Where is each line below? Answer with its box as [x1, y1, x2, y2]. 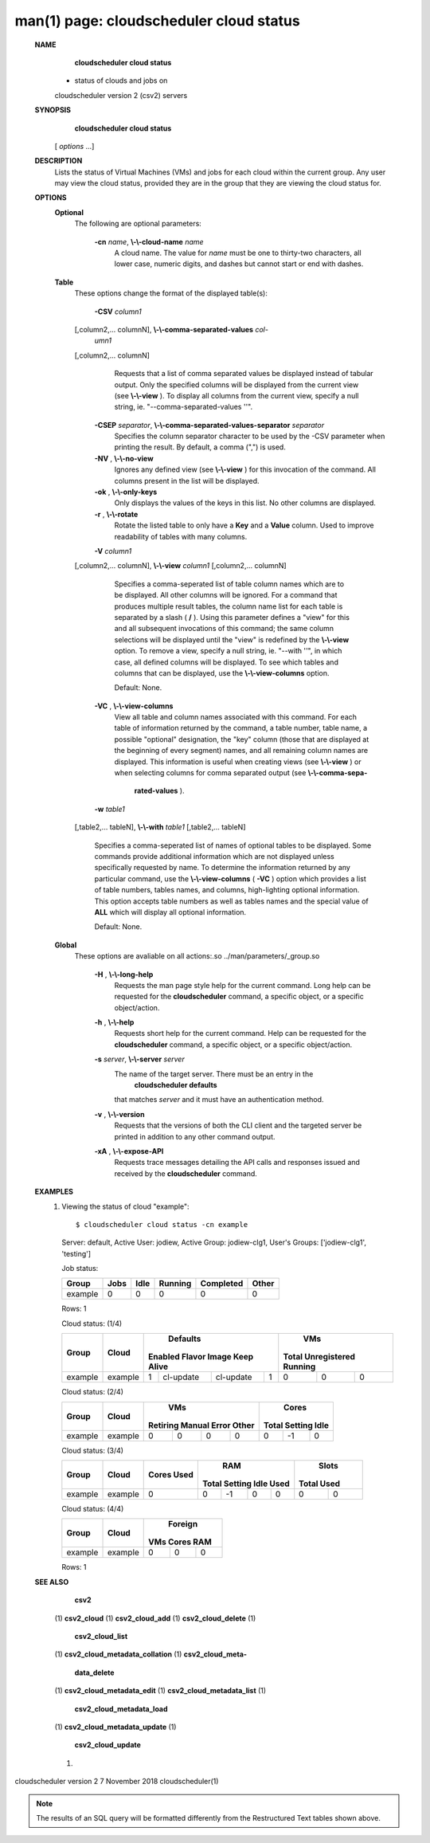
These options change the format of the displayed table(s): [74, 288, 268, 298]
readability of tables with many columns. [114, 531, 248, 541]
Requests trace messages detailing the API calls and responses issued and [114, 1158, 360, 1167]
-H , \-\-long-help [94, 969, 154, 979]
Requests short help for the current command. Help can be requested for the [114, 1029, 366, 1038]
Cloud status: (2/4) [61, 1387, 123, 1397]
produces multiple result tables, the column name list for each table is [114, 602, 343, 611]
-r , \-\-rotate [94, 509, 139, 519]
